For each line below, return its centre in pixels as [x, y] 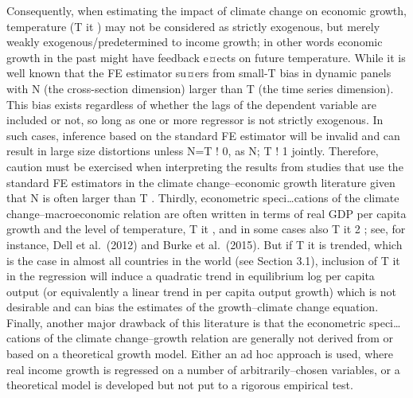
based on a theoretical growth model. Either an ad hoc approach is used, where [200, 354]
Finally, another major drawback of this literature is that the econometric [186, 322]
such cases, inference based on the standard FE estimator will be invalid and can [203, 135]
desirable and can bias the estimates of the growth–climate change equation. [193, 307]
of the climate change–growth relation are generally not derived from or [219, 338]
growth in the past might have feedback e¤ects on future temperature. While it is [206, 57]
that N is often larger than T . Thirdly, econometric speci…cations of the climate [203, 198]
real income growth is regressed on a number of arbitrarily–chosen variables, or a [203, 369]
